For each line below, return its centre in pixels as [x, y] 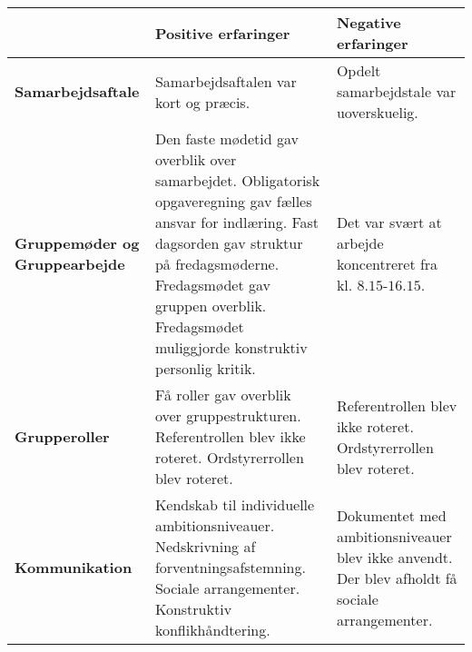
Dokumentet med [391, 515]
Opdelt [359, 70]
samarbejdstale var [396, 91]
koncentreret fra [387, 264]
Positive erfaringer [222, 33]
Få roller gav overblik [223, 395]
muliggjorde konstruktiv [231, 347]
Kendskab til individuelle [235, 504]
